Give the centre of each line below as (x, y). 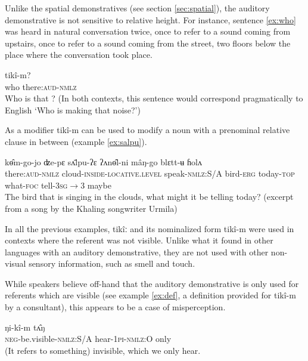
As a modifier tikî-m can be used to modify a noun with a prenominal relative (147, 130)
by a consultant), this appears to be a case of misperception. (115, 307)
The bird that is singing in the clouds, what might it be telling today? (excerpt (149, 197)
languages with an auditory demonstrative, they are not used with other (137, 252)
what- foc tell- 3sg (36, 185)
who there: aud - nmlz (41, 86)
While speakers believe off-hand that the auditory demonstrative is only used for (152, 283)
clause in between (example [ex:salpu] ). (76, 141)
